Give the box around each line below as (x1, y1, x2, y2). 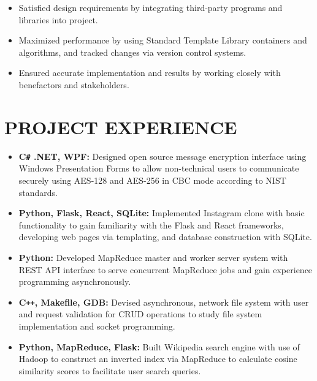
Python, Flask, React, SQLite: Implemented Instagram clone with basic (18, 206, 305, 219)
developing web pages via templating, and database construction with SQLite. (18, 230, 312, 243)
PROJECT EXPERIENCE (4, 114, 237, 139)
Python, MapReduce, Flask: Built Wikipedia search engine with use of (18, 340, 300, 353)
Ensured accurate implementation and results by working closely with (18, 66, 281, 79)
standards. (18, 186, 58, 198)
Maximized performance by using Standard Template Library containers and (18, 34, 307, 47)
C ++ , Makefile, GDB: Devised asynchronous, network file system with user (18, 295, 309, 308)
